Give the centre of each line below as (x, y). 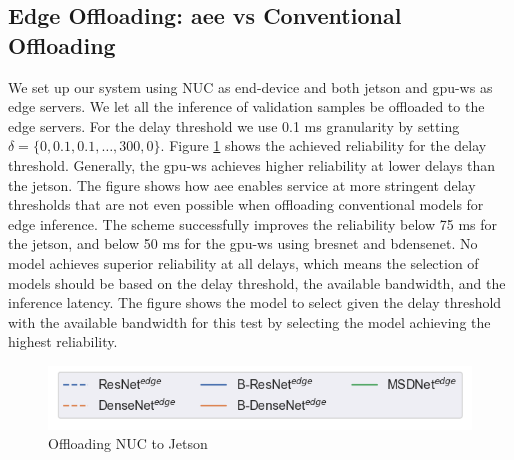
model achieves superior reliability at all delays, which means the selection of (243, 262)
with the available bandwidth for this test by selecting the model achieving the (249, 321)
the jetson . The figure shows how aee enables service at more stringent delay (242, 184)
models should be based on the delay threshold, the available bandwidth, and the (257, 282)
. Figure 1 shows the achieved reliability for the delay (323, 145)
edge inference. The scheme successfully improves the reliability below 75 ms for (252, 223)
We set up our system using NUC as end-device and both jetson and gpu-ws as (250, 86)
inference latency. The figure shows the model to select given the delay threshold (255, 302)
